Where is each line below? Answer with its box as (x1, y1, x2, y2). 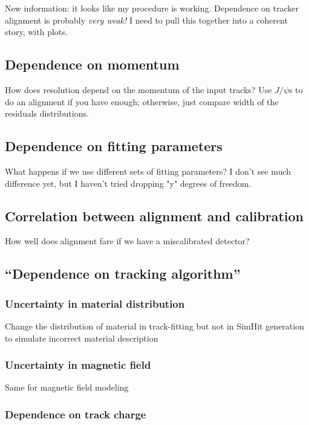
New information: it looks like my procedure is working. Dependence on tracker (5, 2, 299, 14)
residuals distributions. (5, 107, 89, 120)
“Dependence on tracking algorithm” (5, 264, 241, 283)
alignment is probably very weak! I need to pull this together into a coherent (5, 13, 288, 26)
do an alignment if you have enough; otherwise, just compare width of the (5, 95, 279, 108)
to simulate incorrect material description (5, 331, 158, 344)
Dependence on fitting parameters (5, 137, 223, 155)
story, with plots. (5, 25, 68, 38)
